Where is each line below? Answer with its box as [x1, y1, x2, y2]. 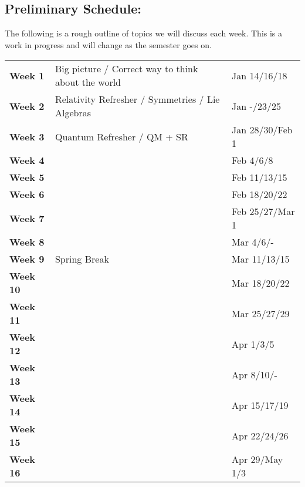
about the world [55, 75, 121, 89]
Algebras [55, 106, 91, 120]
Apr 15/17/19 [232, 398, 289, 412]
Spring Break [55, 252, 109, 266]
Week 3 [9, 129, 45, 143]
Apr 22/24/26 [232, 428, 289, 442]
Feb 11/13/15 [232, 170, 287, 184]
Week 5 [9, 170, 45, 184]
